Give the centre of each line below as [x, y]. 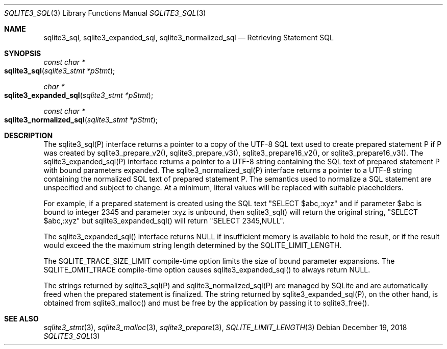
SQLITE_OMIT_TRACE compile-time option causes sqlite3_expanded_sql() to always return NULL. [207, 270]
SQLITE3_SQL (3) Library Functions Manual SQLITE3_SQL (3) [105, 13]
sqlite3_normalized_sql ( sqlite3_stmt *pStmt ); [81, 120]
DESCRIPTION [29, 135]
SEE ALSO [21, 319]
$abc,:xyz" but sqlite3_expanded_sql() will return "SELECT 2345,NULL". [164, 221]
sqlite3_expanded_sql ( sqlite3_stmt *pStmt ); [79, 95]
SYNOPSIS [23, 53]
